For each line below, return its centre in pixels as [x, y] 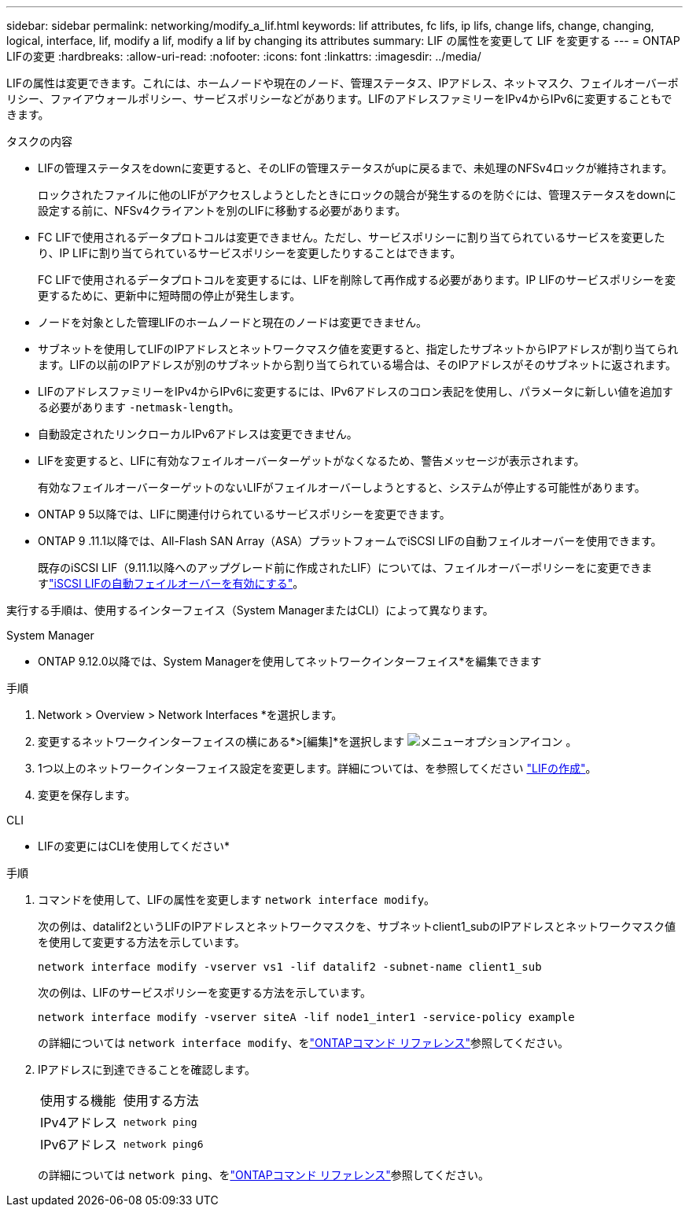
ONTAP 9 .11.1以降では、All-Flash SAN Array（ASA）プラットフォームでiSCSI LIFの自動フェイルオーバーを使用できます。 [350, 541]
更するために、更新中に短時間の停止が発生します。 [169, 295]
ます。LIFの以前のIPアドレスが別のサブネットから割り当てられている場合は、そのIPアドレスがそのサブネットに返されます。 [357, 365]
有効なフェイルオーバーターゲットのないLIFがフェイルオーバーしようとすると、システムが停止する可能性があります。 [342, 487]
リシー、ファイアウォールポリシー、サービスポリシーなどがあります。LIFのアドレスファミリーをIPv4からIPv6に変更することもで [339, 99]
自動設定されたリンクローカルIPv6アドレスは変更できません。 [198, 434]
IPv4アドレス [79, 1123]
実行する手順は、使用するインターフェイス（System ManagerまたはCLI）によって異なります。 [250, 610]
